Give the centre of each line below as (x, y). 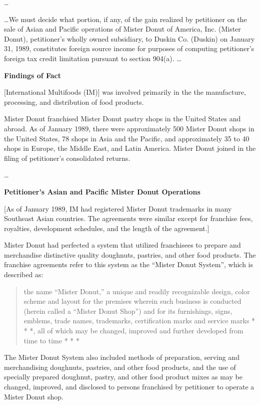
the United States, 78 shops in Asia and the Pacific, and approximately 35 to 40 (127, 138)
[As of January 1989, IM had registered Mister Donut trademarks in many (118, 208)
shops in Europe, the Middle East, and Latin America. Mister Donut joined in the (130, 148)
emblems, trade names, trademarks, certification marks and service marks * (139, 321)
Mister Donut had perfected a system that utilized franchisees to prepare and (122, 245)
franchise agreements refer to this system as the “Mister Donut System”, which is (129, 264)
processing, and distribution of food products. (74, 102)
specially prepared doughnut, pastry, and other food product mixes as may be (123, 377)
